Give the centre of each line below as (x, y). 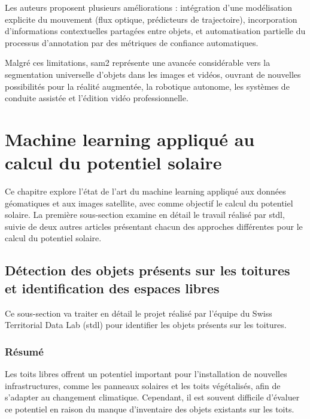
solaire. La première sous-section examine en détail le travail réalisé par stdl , (145, 215)
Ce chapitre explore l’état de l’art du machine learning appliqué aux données (145, 191)
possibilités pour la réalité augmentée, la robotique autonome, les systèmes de (147, 86)
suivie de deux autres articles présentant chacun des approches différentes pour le (154, 226)
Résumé (24, 351)
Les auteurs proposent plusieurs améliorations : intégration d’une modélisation (149, 7)
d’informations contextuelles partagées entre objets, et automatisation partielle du (155, 31)
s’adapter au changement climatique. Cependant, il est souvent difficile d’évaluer (152, 397)
